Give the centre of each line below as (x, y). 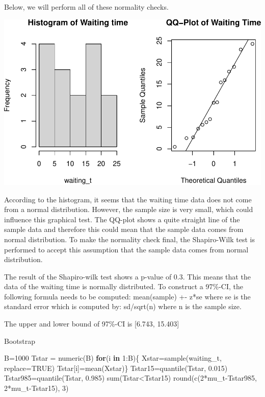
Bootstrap (20, 341)
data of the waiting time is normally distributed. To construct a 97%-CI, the (124, 286)
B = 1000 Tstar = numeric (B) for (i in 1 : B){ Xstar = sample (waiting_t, (113, 358)
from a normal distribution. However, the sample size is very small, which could (129, 209)
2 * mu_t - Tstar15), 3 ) (36, 388)
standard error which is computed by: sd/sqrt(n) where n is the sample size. (123, 306)
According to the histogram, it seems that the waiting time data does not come (128, 199)
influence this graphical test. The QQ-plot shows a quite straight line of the (122, 219)
